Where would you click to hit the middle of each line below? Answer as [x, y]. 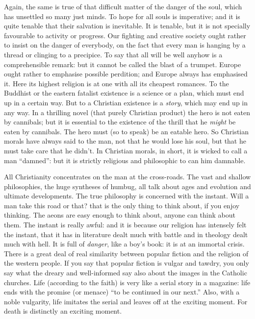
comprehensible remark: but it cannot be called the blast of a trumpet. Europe [123, 64]
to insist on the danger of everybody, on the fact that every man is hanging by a [125, 45]
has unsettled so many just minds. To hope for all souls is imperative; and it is [122, 16]
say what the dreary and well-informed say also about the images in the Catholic [126, 273]
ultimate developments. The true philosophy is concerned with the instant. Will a [127, 196]
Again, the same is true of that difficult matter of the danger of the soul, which [123, 6]
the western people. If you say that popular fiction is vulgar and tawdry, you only [127, 263]
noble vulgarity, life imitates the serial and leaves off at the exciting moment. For [126, 301]
